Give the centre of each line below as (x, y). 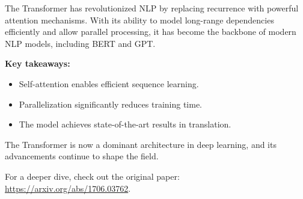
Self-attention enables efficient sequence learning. (109, 83)
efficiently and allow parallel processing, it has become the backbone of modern (151, 32)
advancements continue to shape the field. (82, 156)
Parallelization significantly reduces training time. (111, 104)
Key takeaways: (38, 63)
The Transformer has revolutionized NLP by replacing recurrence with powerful (152, 8)
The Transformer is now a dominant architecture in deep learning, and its (141, 144)
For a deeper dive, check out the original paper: (92, 176)
